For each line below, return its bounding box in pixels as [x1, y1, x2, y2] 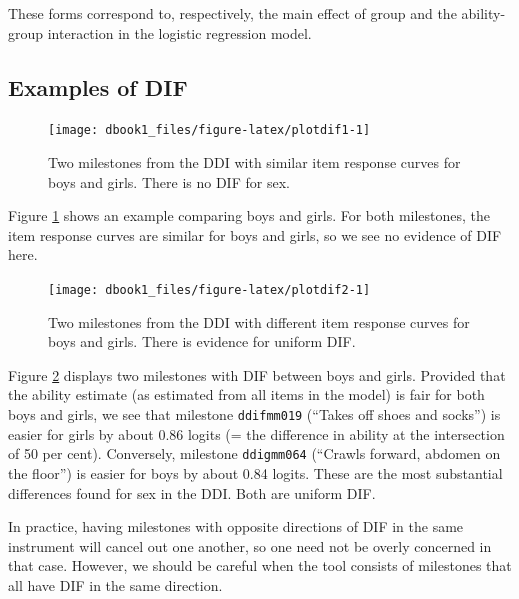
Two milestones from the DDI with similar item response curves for [48, 152, 461, 173]
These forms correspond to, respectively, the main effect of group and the [8, 3, 457, 23]
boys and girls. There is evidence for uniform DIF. [48, 331, 356, 352]
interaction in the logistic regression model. [47, 22, 312, 43]
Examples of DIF [8, 71, 188, 102]
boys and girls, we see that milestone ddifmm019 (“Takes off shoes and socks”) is [8, 404, 501, 425]
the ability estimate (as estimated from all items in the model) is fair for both [8, 384, 485, 405]
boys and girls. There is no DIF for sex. [48, 171, 290, 192]
